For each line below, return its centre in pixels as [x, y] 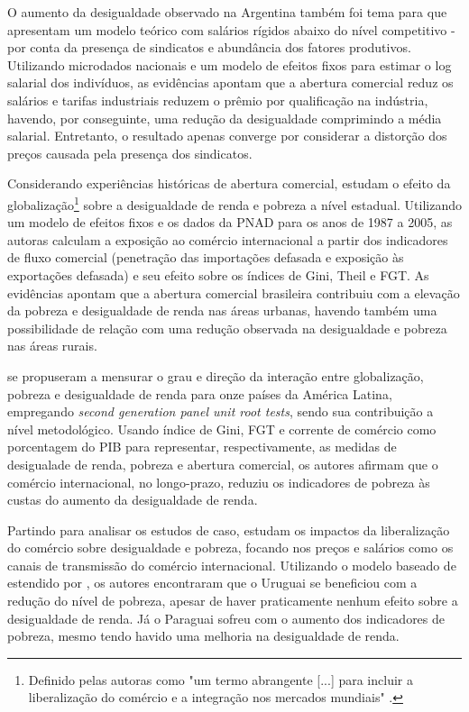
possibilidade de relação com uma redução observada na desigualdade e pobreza [227, 328]
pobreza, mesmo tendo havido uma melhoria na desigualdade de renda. [203, 636]
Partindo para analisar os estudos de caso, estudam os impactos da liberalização [229, 529]
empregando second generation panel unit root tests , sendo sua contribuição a [221, 411]
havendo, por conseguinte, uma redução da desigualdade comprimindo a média [225, 118]
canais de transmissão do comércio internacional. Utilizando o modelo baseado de [232, 565]
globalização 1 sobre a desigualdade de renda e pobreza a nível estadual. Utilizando [234, 203]
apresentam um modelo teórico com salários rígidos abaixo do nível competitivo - [231, 29]
